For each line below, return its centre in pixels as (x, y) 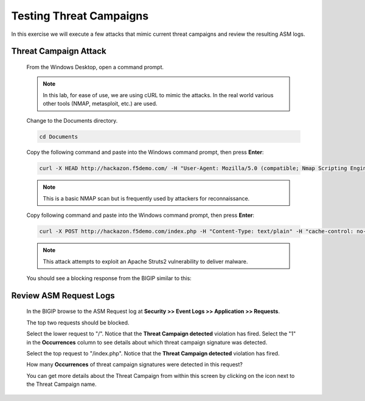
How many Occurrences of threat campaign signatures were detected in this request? (134, 365)
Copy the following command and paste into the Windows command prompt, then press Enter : (145, 153)
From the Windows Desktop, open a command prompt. (95, 67)
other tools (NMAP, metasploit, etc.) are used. (100, 104)
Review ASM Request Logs (63, 296)
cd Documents (59, 136)
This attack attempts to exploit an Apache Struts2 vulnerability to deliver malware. (145, 261)
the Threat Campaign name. (61, 384)
